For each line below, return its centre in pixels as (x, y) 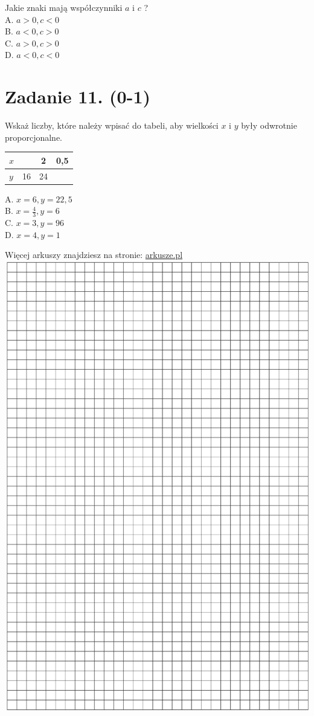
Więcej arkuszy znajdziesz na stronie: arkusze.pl (94, 255)
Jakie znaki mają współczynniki (64, 7)
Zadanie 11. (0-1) (78, 96)
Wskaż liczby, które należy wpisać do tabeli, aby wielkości (112, 125)
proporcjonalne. (34, 137)
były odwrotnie (269, 125)
